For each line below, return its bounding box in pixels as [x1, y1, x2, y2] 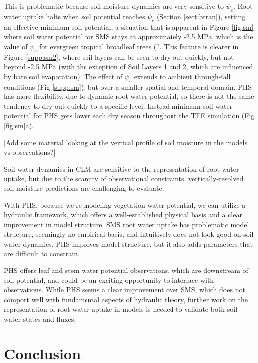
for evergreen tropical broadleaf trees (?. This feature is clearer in [39, 41, 239, 51]
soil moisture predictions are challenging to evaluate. [4, 182, 164, 193]
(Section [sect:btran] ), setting [156, 11, 246, 21]
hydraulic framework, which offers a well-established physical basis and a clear [4, 209, 242, 220]
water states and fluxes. [4, 314, 76, 324]
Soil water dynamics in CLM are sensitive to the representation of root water [4, 163, 239, 174]
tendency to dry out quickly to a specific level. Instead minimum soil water [4, 100, 233, 111]
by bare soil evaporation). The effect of [4, 71, 123, 81]
